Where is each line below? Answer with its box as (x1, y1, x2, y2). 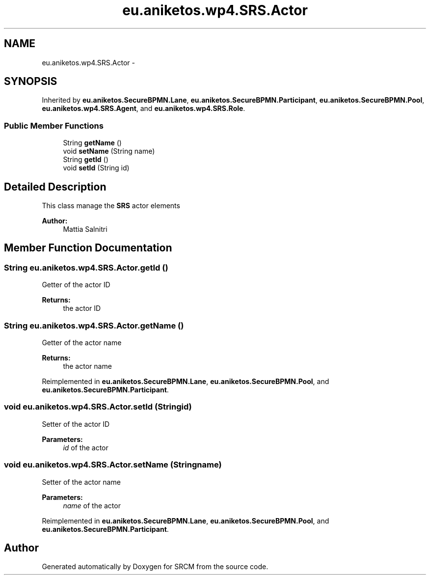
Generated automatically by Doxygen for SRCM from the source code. (42, 562, 269, 571)
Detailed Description (4, 180, 107, 193)
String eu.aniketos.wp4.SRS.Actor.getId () (4, 262, 168, 273)
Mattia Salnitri (63, 225, 107, 234)
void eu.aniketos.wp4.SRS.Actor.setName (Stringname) (4, 460, 222, 470)
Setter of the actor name (42, 477, 121, 486)
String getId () (63, 155, 108, 164)
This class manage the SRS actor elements (42, 201, 180, 210)
